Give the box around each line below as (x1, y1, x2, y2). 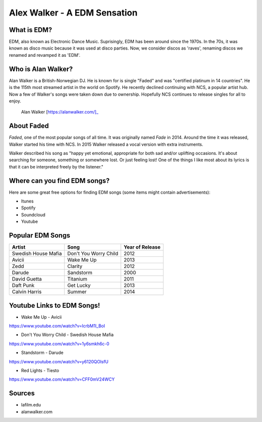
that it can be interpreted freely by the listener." (9, 164, 104, 169)
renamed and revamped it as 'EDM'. (9, 52, 81, 58)
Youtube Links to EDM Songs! (9, 301, 100, 309)
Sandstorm (67, 270, 93, 276)
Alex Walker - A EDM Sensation (9, 7, 138, 18)
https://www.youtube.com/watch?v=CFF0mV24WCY (9, 376, 115, 382)
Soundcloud (21, 212, 46, 218)
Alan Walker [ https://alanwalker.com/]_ (21, 109, 99, 115)
